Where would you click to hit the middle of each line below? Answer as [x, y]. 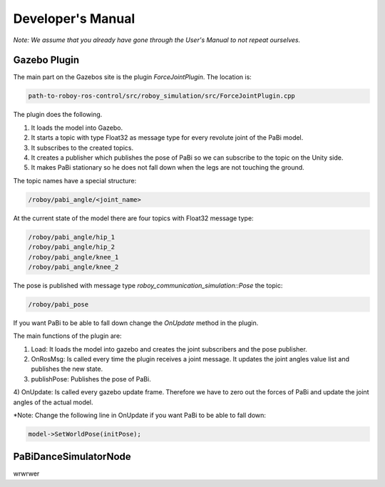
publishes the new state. [67, 369]
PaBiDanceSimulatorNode [72, 457]
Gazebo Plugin [46, 60]
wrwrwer [26, 473]
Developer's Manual [74, 19]
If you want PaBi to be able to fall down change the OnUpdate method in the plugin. [136, 323]
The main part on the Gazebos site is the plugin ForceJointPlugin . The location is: [133, 77]
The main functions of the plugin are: [67, 336]
